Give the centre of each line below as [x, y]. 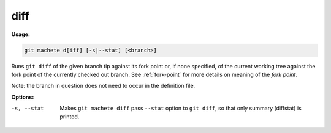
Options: [23, 97]
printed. [70, 117]
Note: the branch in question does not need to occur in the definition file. [103, 86]
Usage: [21, 34]
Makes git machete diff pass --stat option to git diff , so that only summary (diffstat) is [181, 108]
